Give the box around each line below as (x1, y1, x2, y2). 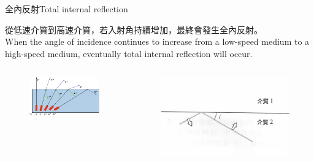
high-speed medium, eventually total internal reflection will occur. (5, 47, 253, 60)
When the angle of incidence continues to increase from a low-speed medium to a (5, 35, 310, 48)
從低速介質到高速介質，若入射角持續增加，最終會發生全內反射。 (5, 23, 262, 36)
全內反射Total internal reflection (5, 2, 128, 15)
